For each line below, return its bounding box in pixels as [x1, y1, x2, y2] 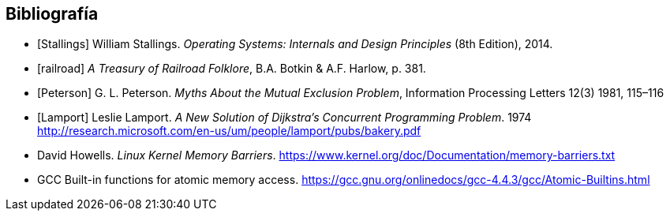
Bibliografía [6, 4, 99, 24]
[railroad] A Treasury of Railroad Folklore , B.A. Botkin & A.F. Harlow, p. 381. [37, 62, 426, 76]
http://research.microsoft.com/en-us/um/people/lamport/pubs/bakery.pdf [37, 124, 421, 138]
